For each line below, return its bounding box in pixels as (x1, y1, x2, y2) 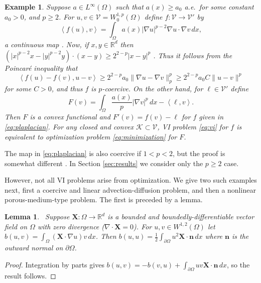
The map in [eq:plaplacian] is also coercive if (5, 148, 142, 159)
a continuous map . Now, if (5, 39, 89, 49)
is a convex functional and (30, 111, 110, 122)
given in (199, 111, 224, 122)
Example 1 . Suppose (5, 2, 71, 12)
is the (232, 231, 249, 241)
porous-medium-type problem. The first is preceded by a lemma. (5, 194, 203, 205)
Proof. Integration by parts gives (5, 259, 104, 269)
